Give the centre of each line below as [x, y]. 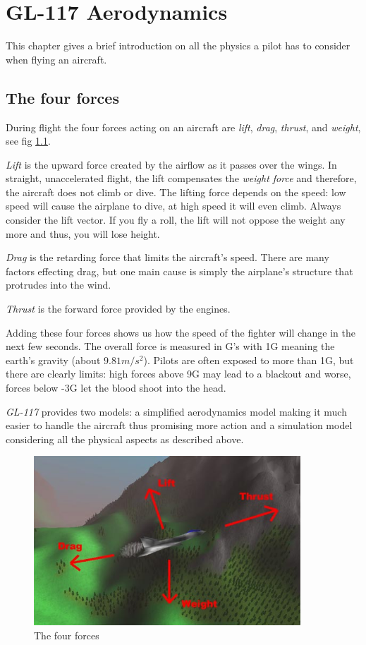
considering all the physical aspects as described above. [125, 439]
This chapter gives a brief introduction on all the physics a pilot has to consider [178, 46]
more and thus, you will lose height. [83, 233]
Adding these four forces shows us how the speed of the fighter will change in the [181, 332]
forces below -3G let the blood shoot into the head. [116, 388]
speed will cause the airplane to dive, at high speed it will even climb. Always [173, 206]
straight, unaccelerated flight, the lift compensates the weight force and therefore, [181, 178]
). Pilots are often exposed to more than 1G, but [249, 360]
